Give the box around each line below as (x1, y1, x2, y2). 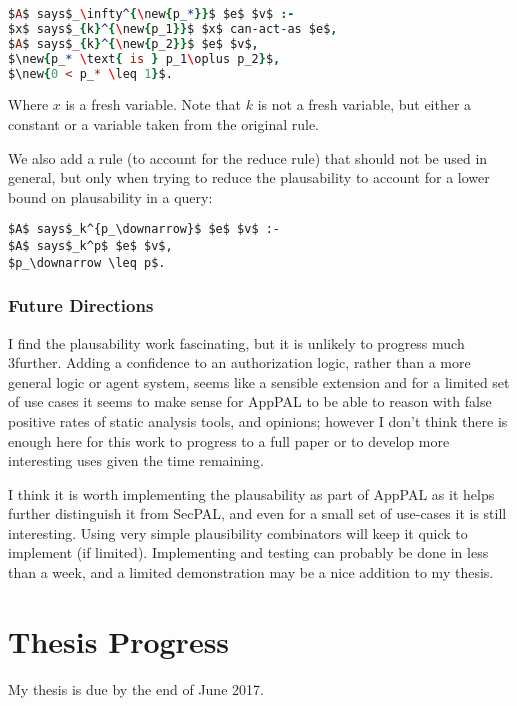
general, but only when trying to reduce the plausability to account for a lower (8, 167, 490, 188)
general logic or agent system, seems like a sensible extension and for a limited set (8, 371, 510, 392)
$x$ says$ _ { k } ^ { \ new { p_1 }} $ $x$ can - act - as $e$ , (8, 21, 338, 36)
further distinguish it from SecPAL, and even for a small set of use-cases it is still (8, 503, 507, 524)
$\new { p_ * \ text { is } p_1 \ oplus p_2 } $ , (8, 51, 281, 66)
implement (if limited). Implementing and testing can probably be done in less (8, 542, 489, 563)
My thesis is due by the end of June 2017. (8, 678, 264, 699)
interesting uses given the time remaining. (8, 450, 264, 471)
